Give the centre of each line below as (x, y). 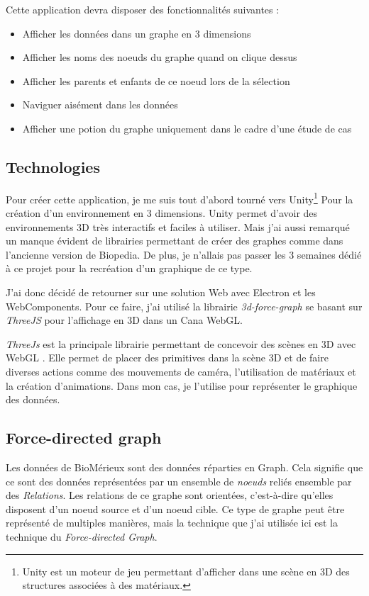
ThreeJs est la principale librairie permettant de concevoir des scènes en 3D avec (181, 343)
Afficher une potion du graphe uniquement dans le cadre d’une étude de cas (187, 128)
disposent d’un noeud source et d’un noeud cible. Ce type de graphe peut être (175, 508)
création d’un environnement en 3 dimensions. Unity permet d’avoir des (162, 213)
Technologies (53, 166)
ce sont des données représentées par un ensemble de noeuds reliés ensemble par (179, 481)
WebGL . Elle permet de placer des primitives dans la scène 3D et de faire (167, 358)
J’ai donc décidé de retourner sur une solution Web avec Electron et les (161, 292)
